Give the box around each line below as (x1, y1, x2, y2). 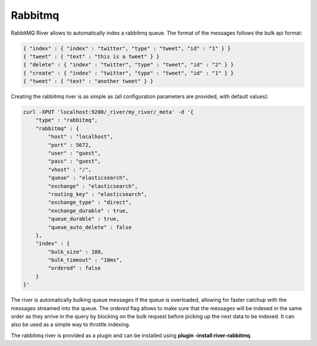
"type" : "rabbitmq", (35, 117, 98, 123)
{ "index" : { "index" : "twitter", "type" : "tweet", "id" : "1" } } (23, 45, 231, 52)
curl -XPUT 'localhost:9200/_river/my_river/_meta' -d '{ (23, 109, 194, 116)
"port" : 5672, (48, 142, 92, 148)
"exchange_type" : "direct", (48, 199, 132, 206)
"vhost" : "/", (48, 166, 92, 173)
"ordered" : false (48, 265, 101, 271)
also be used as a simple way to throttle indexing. (11, 321, 130, 328)
